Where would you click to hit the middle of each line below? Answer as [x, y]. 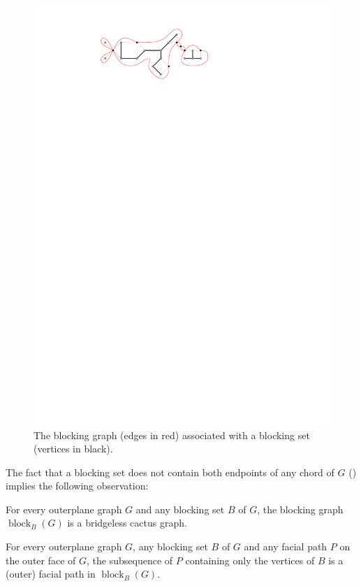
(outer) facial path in [51, 574]
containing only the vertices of [250, 560]
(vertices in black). [73, 449]
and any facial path [286, 546]
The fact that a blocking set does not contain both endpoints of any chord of [170, 472]
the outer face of [41, 560]
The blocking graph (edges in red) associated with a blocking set [172, 435]
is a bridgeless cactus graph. [127, 523]
